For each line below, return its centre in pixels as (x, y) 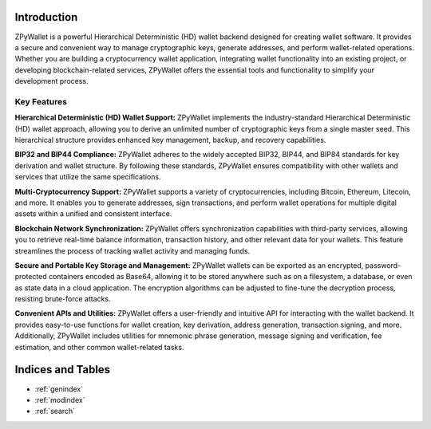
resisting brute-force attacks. (63, 299)
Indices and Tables (63, 370)
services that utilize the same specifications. (88, 177)
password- (383, 265)
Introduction (46, 17)
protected (31, 277)
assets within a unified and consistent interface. (93, 214)
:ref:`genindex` (59, 389)
